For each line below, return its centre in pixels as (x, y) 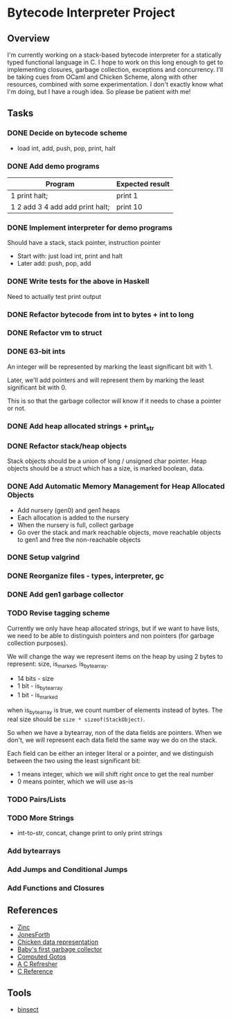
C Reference (35, 971)
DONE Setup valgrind (44, 557)
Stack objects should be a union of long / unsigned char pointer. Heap (107, 461)
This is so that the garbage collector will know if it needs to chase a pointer (114, 401)
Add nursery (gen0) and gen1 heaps (69, 510)
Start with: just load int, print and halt (70, 256)
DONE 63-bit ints (36, 352)
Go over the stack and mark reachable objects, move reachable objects (119, 532)
